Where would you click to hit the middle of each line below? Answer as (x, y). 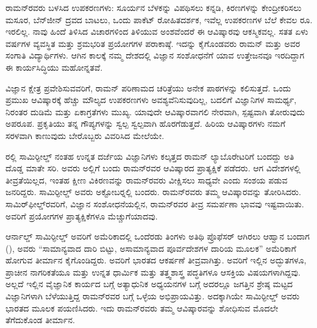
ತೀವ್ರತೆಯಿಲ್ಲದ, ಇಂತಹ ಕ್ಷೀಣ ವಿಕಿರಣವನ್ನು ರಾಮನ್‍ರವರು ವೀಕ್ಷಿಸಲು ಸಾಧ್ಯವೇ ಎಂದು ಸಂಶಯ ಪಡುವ (147, 180)
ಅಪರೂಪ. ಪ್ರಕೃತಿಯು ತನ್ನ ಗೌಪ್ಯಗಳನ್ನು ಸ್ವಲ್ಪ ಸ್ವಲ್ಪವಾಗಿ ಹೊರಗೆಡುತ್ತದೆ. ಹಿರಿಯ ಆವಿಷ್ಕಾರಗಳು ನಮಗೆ (146, 123)
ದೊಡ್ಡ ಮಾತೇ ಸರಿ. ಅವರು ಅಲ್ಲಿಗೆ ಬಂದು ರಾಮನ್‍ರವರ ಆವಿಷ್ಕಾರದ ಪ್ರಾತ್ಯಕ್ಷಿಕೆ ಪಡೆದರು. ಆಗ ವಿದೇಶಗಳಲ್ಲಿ (153, 168)
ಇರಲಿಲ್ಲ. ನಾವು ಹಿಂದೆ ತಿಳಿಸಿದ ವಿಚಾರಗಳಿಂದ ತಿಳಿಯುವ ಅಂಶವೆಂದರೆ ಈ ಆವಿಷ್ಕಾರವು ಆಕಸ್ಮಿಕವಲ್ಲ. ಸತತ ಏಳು (157, 31)
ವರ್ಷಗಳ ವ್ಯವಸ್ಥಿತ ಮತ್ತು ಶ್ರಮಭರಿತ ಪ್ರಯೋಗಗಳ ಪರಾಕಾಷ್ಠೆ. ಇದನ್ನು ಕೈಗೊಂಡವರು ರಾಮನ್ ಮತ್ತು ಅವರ (153, 43)
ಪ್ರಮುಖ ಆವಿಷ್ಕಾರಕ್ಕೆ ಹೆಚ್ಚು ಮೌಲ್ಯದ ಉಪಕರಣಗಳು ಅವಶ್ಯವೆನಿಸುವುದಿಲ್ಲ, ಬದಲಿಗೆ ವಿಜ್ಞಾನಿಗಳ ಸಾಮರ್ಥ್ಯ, (151, 100)
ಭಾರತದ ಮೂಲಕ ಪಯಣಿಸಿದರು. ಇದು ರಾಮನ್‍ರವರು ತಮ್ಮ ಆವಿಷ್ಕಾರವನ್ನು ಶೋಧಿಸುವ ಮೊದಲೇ (142, 308)
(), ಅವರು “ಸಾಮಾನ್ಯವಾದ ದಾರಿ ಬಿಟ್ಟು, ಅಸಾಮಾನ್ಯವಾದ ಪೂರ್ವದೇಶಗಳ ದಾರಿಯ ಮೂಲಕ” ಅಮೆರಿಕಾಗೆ (151, 248)
